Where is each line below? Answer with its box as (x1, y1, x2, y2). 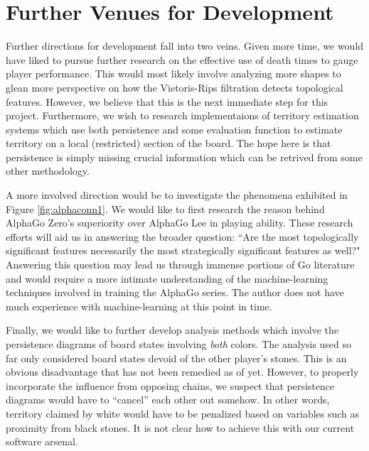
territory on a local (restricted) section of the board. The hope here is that (6, 136, 331, 151)
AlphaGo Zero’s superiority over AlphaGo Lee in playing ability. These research (6, 215, 353, 230)
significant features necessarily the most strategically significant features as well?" (6, 243, 360, 258)
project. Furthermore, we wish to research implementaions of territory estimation (6, 108, 359, 123)
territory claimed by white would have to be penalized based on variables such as (6, 406, 360, 420)
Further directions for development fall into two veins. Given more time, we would (6, 38, 364, 53)
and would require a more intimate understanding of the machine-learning (6, 271, 328, 286)
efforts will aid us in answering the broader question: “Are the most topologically (6, 229, 359, 244)
